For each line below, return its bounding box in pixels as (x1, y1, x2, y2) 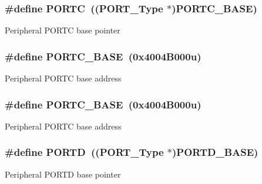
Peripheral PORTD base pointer (5, 168, 121, 180)
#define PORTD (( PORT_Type (5, 145, 164, 159)
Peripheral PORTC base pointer (5, 24, 120, 36)
